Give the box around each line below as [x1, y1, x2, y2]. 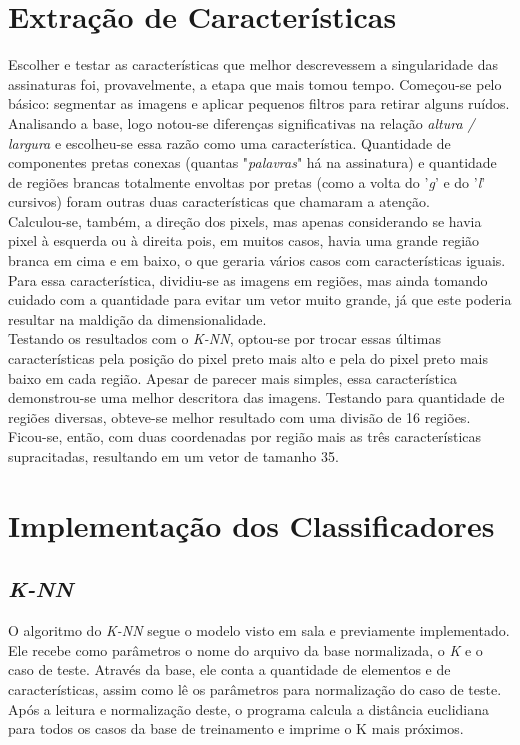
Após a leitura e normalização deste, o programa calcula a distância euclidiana [8, 698, 490, 719]
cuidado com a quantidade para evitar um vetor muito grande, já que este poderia [8, 289, 512, 310]
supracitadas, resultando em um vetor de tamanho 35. [8, 446, 339, 466]
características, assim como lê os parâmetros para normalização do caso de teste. [8, 678, 502, 699]
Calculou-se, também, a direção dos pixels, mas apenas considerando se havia [8, 210, 482, 231]
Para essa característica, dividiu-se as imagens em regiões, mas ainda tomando [8, 269, 488, 290]
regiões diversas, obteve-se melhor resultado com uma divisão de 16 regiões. [8, 406, 471, 427]
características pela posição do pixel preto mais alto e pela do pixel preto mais [8, 348, 489, 369]
